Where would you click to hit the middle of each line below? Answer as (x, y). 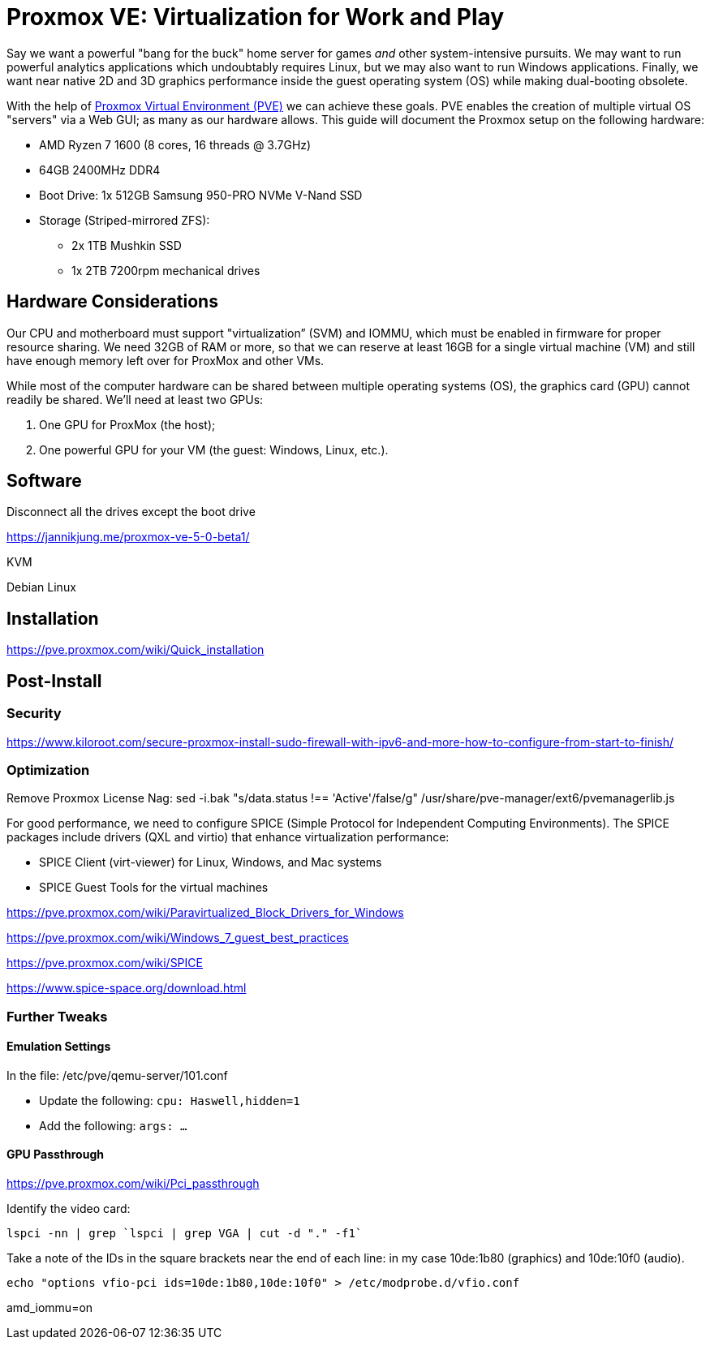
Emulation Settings (59, 1047)
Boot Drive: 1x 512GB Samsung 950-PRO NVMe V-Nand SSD (201, 195)
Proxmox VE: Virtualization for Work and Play (256, 17)
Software (44, 481)
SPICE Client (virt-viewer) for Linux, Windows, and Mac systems (211, 862)
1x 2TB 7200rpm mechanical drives (166, 270)
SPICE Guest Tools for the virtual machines (154, 888)
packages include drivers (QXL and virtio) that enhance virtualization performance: (228, 837)
